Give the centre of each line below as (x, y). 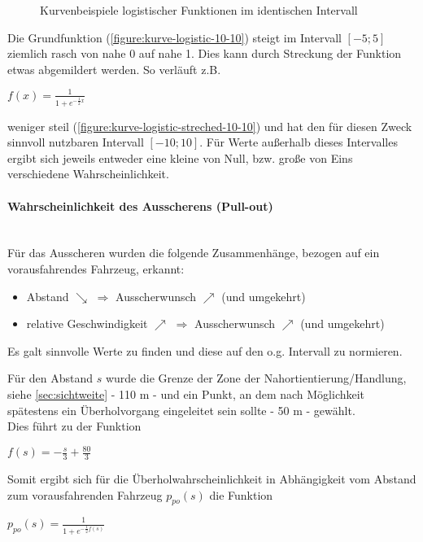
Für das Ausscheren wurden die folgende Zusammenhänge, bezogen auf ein (194, 253)
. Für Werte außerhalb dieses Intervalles (299, 142)
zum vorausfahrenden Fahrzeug (85, 494)
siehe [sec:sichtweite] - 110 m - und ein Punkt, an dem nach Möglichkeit (186, 393)
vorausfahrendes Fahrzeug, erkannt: (96, 269)
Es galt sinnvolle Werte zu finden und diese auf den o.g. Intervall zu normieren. (205, 350)
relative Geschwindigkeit (87, 323)
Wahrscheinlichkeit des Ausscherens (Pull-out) (140, 205)
